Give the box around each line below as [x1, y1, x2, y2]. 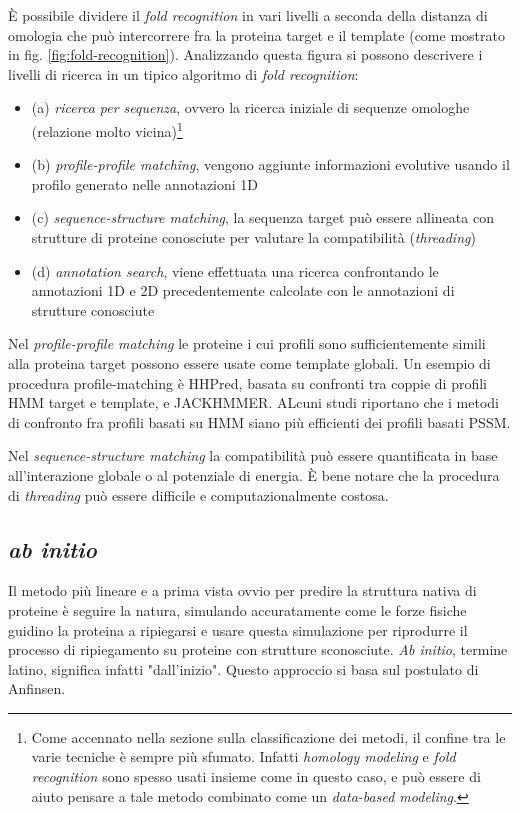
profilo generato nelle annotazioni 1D [31, 173, 259, 194]
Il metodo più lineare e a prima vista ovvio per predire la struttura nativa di [8, 580, 477, 601]
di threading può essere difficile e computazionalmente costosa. [8, 484, 389, 505]
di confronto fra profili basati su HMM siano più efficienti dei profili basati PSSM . [8, 411, 511, 432]
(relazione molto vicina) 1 [31, 117, 183, 141]
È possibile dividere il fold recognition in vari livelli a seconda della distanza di [8, 5, 488, 25]
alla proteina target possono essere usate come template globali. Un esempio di [8, 352, 491, 373]
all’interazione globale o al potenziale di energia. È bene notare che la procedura [8, 464, 500, 485]
